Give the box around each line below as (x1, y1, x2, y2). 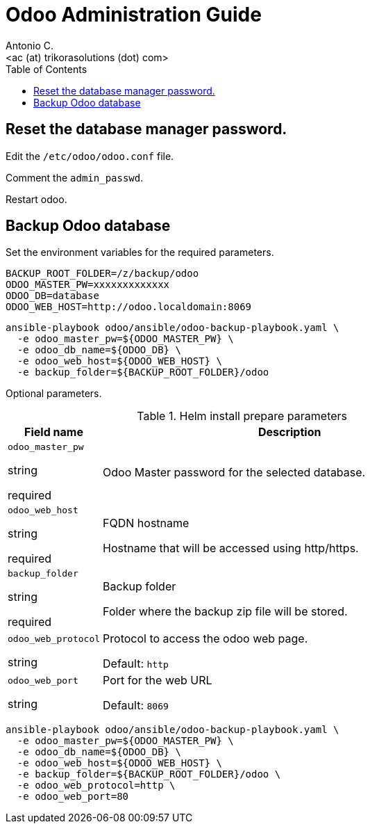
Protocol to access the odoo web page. (103, 631, 308, 646)
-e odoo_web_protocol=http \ (17, 780, 176, 791)
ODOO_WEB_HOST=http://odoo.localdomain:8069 (6, 301, 252, 313)
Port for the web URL (103, 673, 212, 688)
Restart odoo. (6, 193, 67, 205)
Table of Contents (6, 63, 87, 75)
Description (258, 425, 321, 440)
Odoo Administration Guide (6, 3, 262, 26)
